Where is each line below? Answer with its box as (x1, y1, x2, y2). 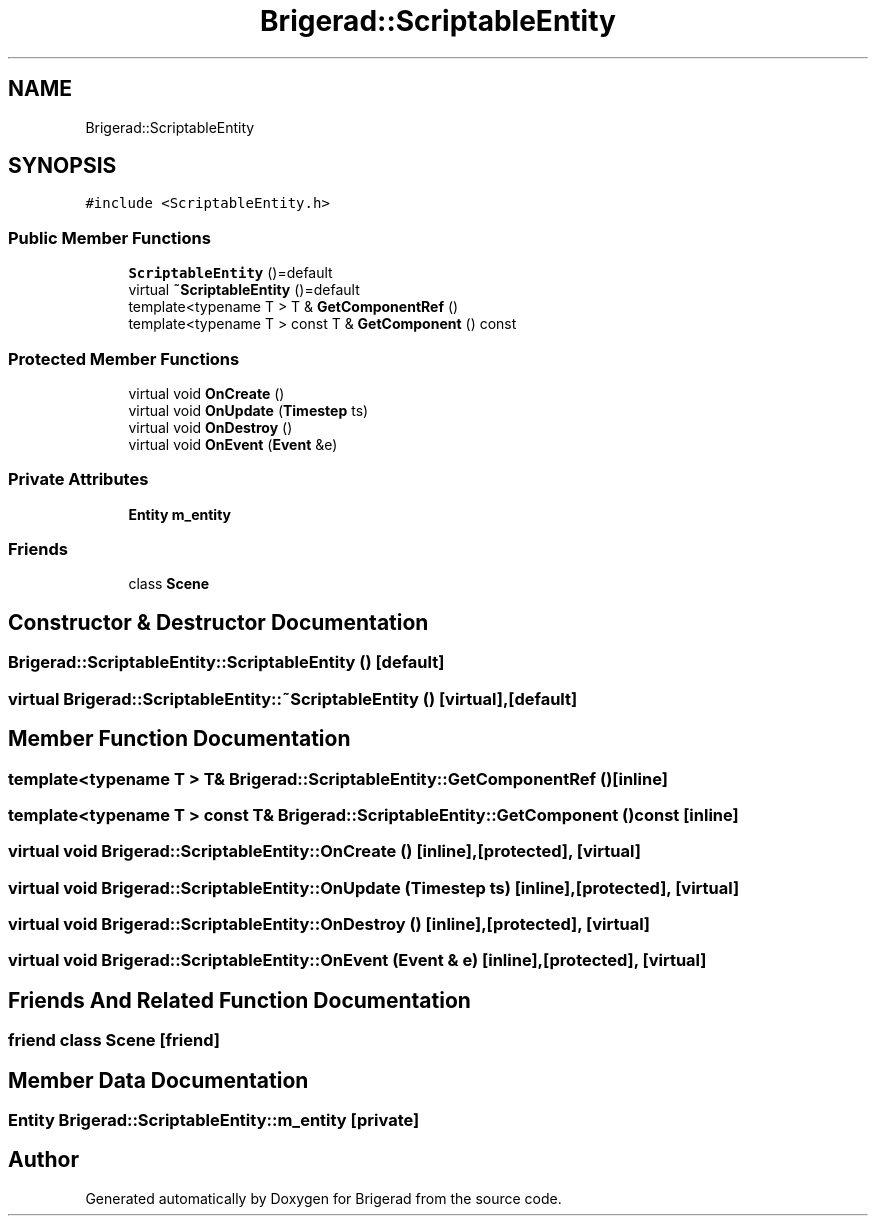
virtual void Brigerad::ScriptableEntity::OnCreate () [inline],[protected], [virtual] (8, 841, 641, 862)
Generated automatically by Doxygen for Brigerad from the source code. (85, 1189, 562, 1207)
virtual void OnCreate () (128, 384, 285, 402)
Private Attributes (8, 469, 149, 490)
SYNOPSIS (8, 153, 117, 179)
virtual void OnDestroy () (128, 418, 293, 436)
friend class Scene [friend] (8, 1030, 220, 1051)
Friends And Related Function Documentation (8, 987, 471, 1013)
